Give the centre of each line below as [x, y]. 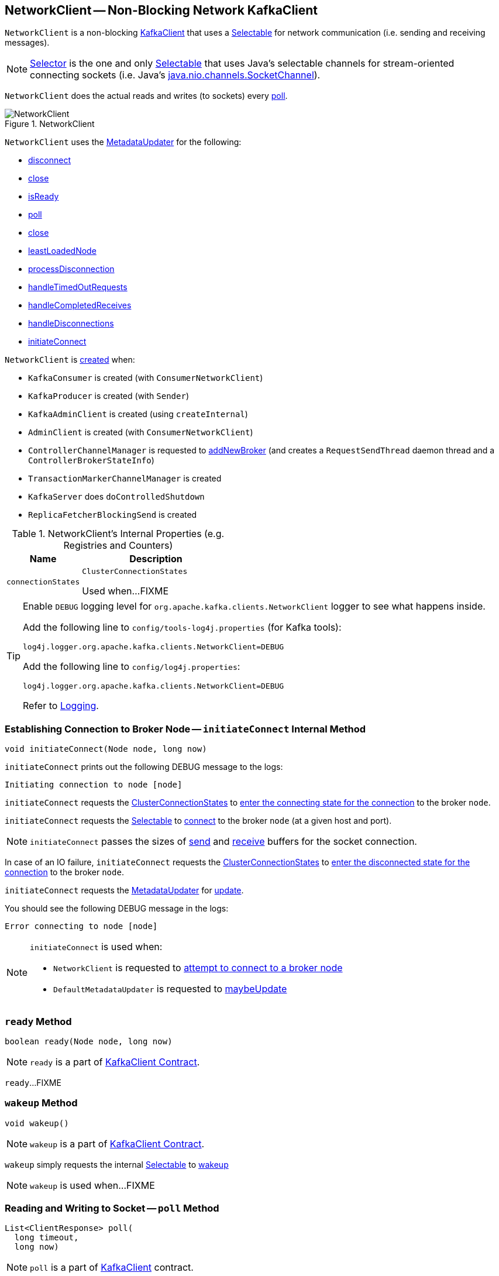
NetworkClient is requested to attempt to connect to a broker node [198, 968]
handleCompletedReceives [80, 305]
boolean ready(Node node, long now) [89, 1041]
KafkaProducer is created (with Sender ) [109, 396]
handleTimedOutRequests [78, 287]
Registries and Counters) [118, 546]
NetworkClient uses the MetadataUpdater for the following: [123, 142]
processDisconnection [71, 269]
